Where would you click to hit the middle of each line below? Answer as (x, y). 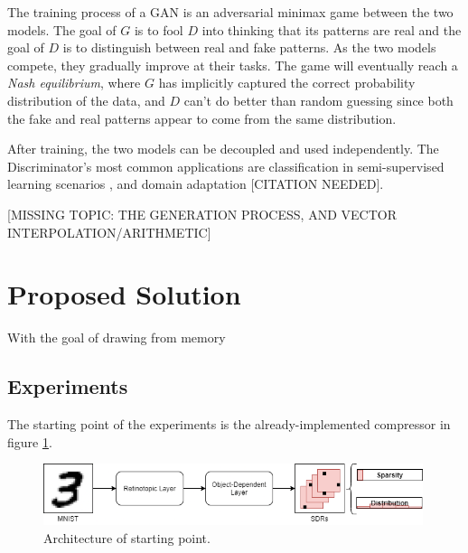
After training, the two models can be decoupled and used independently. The (223, 149)
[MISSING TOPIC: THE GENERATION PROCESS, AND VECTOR (202, 214)
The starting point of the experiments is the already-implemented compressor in (229, 424)
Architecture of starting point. (127, 537)
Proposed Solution (124, 294)
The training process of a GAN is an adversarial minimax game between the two (230, 12)
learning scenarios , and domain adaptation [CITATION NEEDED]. (196, 184)
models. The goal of (62, 29)
